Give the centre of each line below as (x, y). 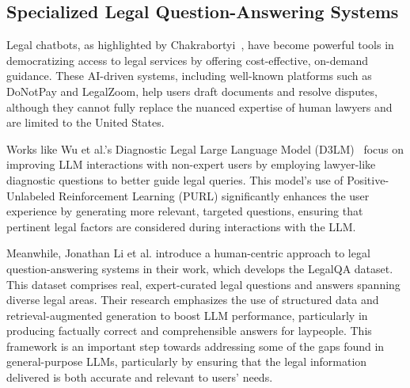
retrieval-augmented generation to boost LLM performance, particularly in (187, 315)
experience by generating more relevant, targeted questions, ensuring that (185, 211)
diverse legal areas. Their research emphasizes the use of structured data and (193, 300)
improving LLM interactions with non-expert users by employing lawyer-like (191, 164)
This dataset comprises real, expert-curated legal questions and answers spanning (203, 284)
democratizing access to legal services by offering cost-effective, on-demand (187, 60)
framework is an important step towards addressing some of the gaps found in (196, 346)
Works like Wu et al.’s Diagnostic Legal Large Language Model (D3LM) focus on (205, 148)
